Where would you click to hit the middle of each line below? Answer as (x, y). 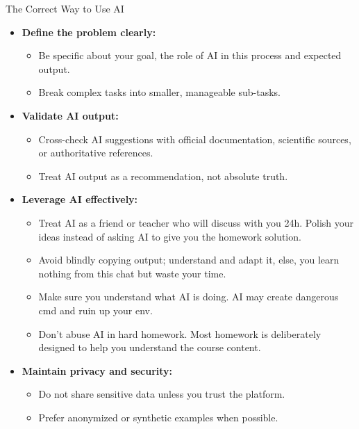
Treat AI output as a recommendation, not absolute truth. (163, 176)
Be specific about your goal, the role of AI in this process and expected (190, 55)
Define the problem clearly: (89, 32)
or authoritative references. (96, 153)
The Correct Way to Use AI (65, 8)
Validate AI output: (70, 115)
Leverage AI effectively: (80, 199)
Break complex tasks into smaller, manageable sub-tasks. (159, 92)
